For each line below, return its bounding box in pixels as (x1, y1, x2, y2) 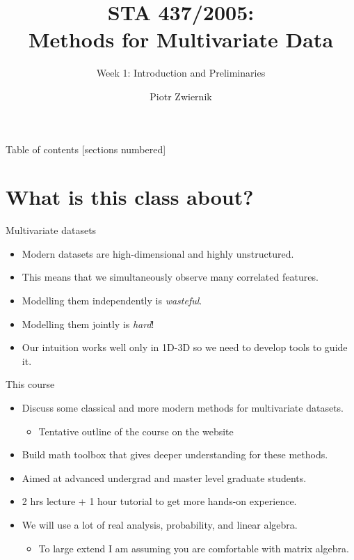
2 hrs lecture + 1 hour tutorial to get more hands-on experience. (22, 494, 297, 508)
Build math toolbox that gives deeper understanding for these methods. (22, 447, 328, 462)
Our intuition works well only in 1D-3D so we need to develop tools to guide (22, 340, 348, 355)
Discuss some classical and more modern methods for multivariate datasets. (22, 400, 344, 414)
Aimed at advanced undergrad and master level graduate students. (22, 470, 307, 485)
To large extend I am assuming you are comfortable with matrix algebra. (38, 540, 349, 555)
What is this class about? (6, 182, 254, 211)
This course (6, 377, 55, 391)
